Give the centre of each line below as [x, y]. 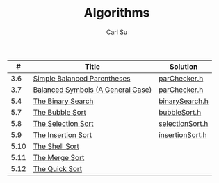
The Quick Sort [57, 168]
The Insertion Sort [63, 135]
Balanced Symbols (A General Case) [92, 90]
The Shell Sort [56, 146]
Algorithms [117, 13]
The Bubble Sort [60, 112]
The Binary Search [63, 101]
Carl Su [117, 32]
